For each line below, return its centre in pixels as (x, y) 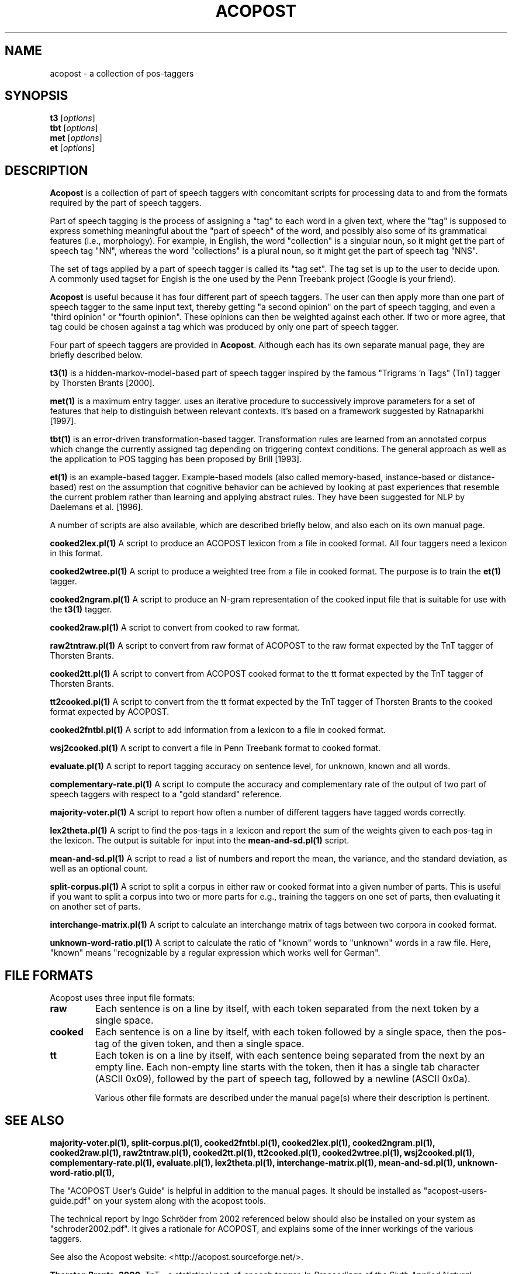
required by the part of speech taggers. (126, 203)
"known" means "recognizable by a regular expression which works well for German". (215, 953)
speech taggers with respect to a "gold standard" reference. (166, 794)
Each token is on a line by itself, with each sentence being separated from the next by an (290, 1056)
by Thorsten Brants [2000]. (102, 383)
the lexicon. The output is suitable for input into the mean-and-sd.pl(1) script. (200, 841)
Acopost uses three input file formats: (122, 998)
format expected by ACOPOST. (110, 712)
